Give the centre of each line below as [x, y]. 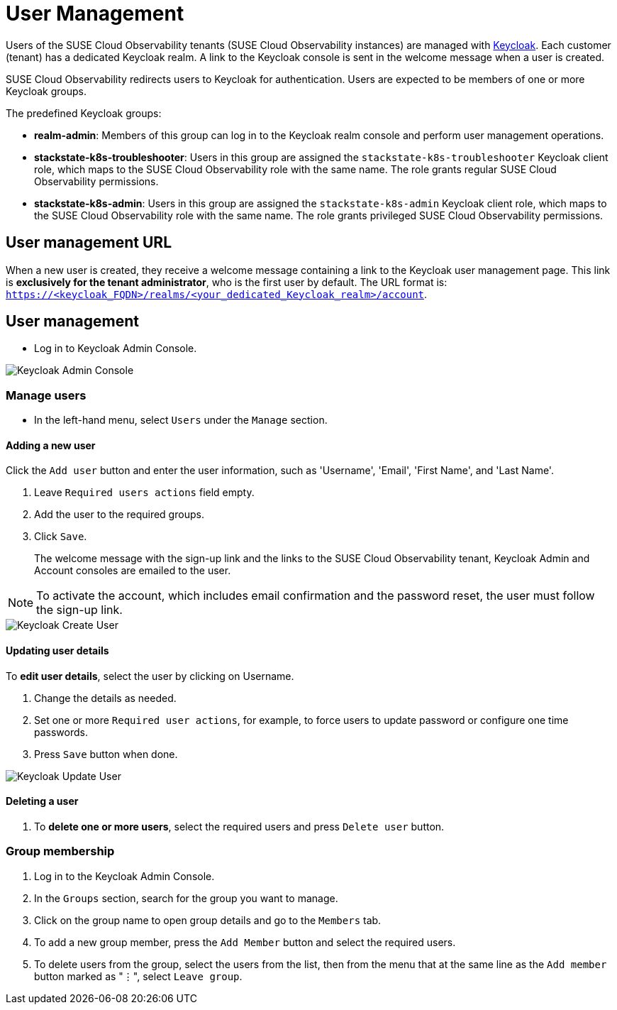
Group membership [60, 851]
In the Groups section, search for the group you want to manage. [186, 898]
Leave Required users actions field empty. [144, 493]
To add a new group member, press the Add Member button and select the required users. [245, 942]
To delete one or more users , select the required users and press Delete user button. [239, 826]
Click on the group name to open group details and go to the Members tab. [208, 920]
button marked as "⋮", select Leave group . [138, 976]
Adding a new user [51, 445]
